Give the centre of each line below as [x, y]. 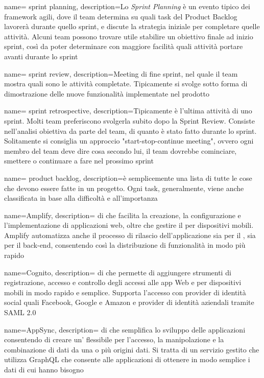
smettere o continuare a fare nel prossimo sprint [79, 161]
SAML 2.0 [20, 312]
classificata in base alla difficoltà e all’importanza [81, 198]
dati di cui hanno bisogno [44, 369]
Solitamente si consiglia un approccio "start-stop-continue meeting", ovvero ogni [129, 141]
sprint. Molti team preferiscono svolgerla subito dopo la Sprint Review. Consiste [129, 120]
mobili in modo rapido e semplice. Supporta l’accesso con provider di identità [125, 292]
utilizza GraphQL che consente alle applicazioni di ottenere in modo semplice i [127, 359]
